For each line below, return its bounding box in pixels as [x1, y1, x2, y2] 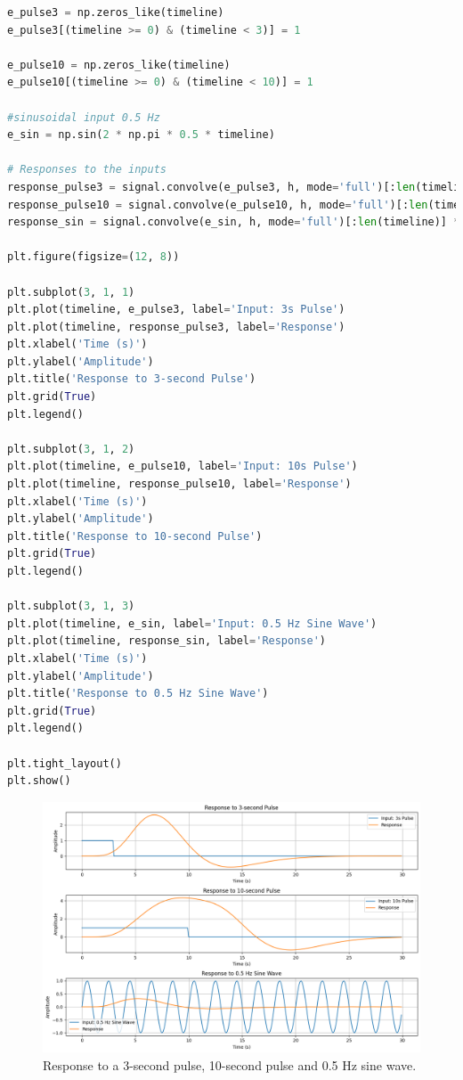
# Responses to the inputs [7, 163, 167, 176]
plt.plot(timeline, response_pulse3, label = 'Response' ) [7, 320, 345, 333]
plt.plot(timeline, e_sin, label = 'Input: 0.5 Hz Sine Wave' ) [7, 617, 378, 630]
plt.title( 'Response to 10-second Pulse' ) [7, 529, 263, 543]
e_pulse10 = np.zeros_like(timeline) [7, 58, 231, 71]
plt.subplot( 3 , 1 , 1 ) [7, 285, 135, 299]
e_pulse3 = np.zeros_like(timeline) [7, 6, 224, 19]
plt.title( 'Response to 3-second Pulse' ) [7, 372, 256, 386]
